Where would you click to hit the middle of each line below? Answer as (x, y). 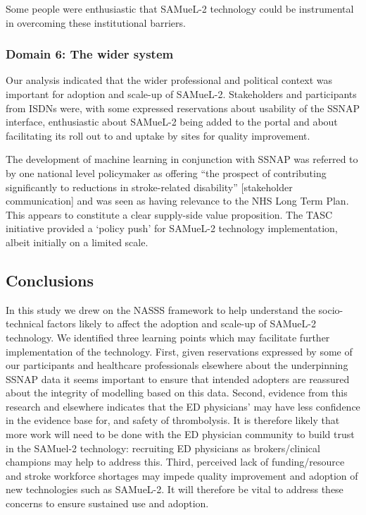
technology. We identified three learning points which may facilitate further (168, 337)
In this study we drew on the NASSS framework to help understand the (160, 309)
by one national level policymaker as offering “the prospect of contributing (166, 172)
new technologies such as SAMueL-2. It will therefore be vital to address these (175, 489)
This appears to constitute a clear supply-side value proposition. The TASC (169, 214)
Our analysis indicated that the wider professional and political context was (169, 80)
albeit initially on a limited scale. (77, 242)
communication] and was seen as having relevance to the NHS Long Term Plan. (177, 201)
